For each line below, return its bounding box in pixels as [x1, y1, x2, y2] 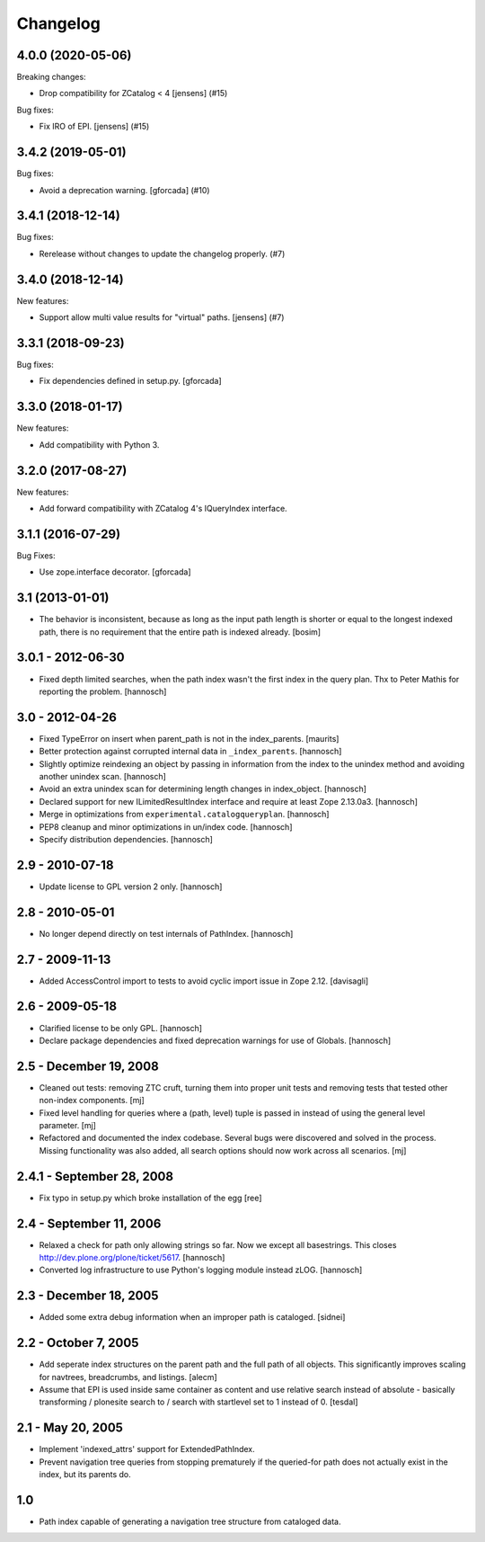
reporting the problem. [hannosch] [39, 686, 167, 697]
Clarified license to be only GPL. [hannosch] [39, 1022, 202, 1033]
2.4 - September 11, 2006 [16, 1216, 162, 1231]
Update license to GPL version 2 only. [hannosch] [39, 881, 223, 892]
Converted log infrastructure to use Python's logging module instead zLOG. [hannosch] [39, 1264, 363, 1276]
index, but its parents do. [39, 1469, 132, 1480]
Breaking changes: [16, 72, 86, 83]
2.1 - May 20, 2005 [16, 1421, 123, 1436]
